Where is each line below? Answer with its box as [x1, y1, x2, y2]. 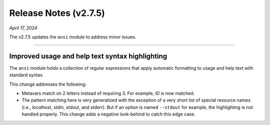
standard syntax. [9, 72, 44, 78]
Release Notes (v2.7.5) [9, 7, 105, 18]
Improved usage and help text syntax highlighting [9, 52, 167, 60]
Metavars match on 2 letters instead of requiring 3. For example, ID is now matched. [21, 90, 195, 97]
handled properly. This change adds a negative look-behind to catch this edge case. [21, 111, 195, 117]
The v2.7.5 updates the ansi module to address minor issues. [9, 34, 137, 40]
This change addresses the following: [9, 81, 87, 87]
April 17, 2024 [9, 25, 37, 31]
